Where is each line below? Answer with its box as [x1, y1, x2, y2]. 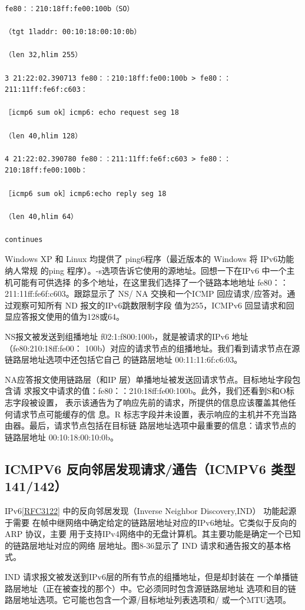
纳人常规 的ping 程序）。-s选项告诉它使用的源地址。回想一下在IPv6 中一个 [5, 264, 287, 277]
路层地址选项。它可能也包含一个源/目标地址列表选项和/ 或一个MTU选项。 [5, 594, 291, 606]
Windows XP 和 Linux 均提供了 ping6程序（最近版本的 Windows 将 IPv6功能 [5, 253, 294, 265]
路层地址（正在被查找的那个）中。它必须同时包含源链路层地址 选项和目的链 [5, 582, 296, 594]
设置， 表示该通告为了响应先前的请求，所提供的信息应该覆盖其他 [37, 396, 288, 408]
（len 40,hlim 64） [5, 212, 78, 221]
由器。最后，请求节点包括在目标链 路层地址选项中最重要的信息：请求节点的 [5, 419, 296, 432]
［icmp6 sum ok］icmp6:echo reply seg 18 [5, 189, 167, 198]
